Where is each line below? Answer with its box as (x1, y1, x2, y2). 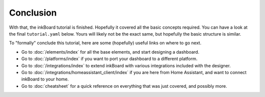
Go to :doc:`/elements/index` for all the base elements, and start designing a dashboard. (21, 49, 200, 55)
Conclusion (9, 7, 57, 18)
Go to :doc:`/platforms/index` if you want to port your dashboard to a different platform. (21, 56, 198, 62)
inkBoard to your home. (21, 76, 69, 82)
